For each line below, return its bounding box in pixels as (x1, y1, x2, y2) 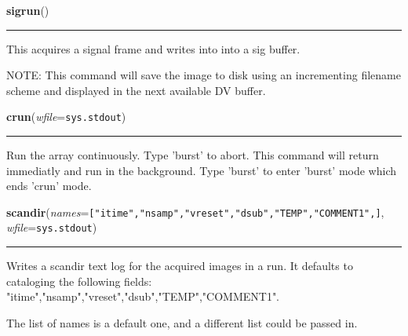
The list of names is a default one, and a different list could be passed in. (6, 314, 358, 331)
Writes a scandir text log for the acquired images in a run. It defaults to (6, 257, 353, 274)
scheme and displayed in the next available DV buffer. (6, 82, 266, 98)
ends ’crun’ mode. (6, 177, 92, 194)
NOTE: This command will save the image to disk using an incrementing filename (6, 67, 401, 83)
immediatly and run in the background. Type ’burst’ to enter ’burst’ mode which (6, 162, 397, 178)
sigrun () (6, 2, 49, 18)
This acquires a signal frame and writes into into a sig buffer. (6, 40, 301, 57)
